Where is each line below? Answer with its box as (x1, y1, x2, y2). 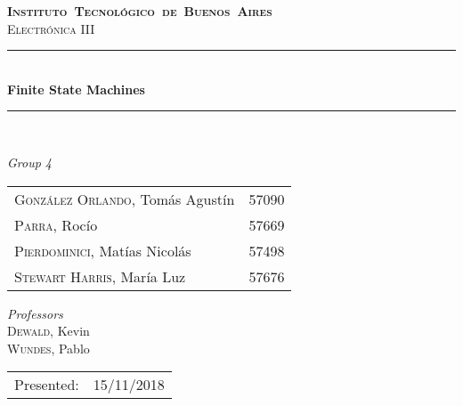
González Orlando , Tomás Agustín (14, 188, 235, 209)
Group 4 (7, 152, 53, 171)
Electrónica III (7, 19, 95, 37)
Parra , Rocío (14, 214, 98, 235)
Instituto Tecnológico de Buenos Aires (7, 2, 272, 20)
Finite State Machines (7, 79, 145, 98)
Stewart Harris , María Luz (14, 265, 186, 287)
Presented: (14, 374, 79, 395)
